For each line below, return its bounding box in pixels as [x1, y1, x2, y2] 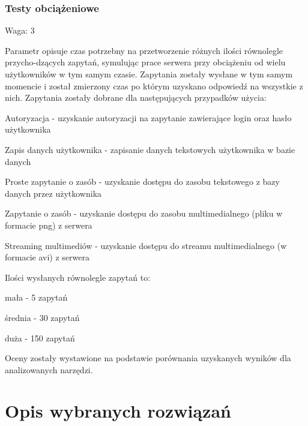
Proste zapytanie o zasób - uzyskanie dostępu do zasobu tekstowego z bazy [5, 175, 280, 188]
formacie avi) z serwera [5, 251, 89, 263]
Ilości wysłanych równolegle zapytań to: [5, 271, 151, 283]
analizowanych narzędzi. [5, 363, 93, 376]
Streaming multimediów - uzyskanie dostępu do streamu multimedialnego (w [5, 239, 287, 251]
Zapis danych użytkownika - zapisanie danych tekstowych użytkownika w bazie [5, 143, 295, 155]
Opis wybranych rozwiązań [5, 398, 231, 423]
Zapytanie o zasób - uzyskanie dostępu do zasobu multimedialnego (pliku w [5, 207, 283, 220]
